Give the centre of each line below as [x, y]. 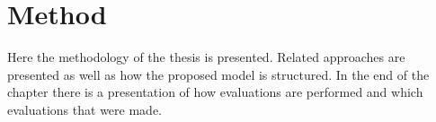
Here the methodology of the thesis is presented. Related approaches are [206, 57]
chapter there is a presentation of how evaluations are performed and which [215, 92]
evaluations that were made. [85, 109]
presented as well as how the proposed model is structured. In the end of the [218, 74]
